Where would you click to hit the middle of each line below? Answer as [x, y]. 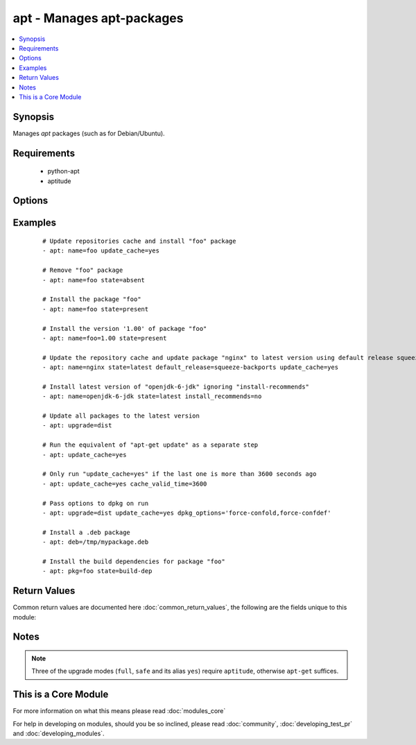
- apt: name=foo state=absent [94, 280]
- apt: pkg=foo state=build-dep [97, 571]
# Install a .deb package [87, 532]
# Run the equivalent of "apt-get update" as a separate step [150, 445]
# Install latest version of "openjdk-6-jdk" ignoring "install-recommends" [176, 386]
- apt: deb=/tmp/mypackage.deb [96, 542]
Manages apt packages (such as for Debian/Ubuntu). [89, 133]
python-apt [63, 171]
